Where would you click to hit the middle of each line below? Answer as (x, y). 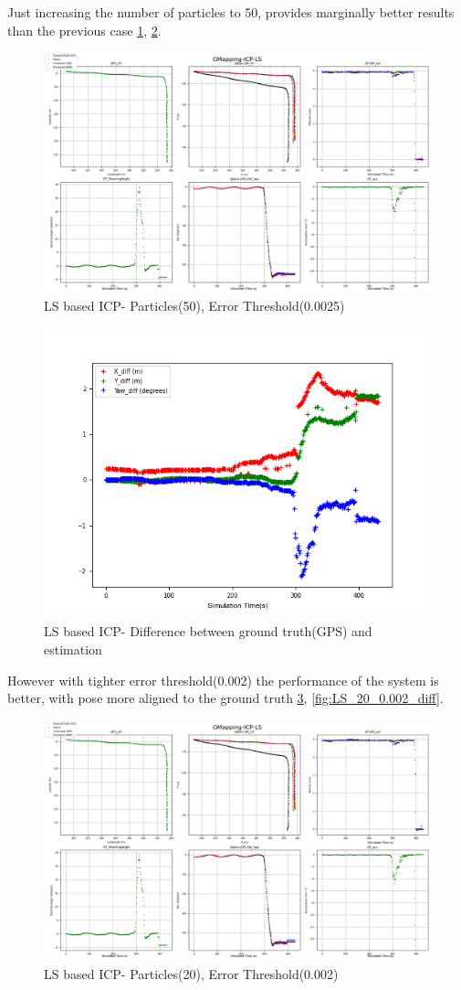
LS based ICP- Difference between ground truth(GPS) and (208, 631)
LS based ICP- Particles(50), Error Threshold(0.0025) (194, 306)
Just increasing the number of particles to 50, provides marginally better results (231, 12)
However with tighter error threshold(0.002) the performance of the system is (223, 680)
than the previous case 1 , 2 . (84, 30)
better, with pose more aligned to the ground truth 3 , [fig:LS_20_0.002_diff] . (225, 698)
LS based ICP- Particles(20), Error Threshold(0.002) (191, 973)
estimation (73, 649)
